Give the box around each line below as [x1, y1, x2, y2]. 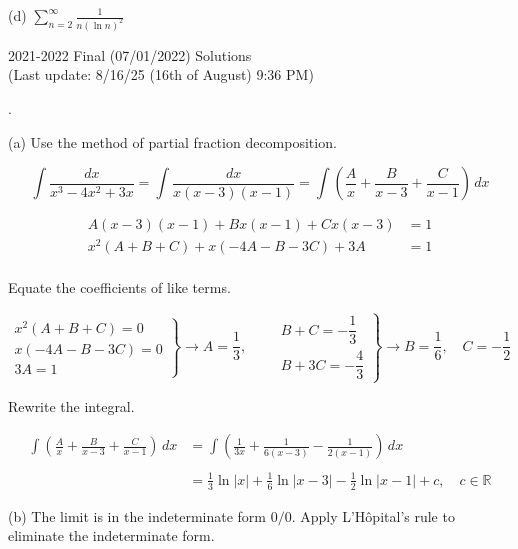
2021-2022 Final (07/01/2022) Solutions [8, 44, 252, 65]
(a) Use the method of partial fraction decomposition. [8, 131, 337, 152]
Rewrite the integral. [8, 395, 135, 416]
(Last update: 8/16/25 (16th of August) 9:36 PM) [8, 64, 314, 85]
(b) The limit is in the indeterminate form [8, 505, 266, 526]
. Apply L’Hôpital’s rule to [291, 505, 455, 526]
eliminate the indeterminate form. [8, 525, 215, 546]
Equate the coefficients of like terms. [8, 277, 231, 298]
